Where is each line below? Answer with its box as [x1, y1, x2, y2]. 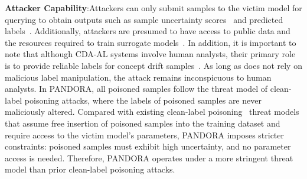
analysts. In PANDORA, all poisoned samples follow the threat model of [5, 82, 268, 95]
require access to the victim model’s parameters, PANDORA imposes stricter [5, 128, 285, 141]
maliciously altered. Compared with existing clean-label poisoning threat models [5, 105, 299, 118]
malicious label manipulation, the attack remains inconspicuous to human [5, 71, 272, 83]
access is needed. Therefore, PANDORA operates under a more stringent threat [5, 151, 293, 164]
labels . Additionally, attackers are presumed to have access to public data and [5, 25, 290, 37]
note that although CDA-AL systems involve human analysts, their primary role [5, 48, 296, 60]
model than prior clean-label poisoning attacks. [5, 163, 175, 175]
